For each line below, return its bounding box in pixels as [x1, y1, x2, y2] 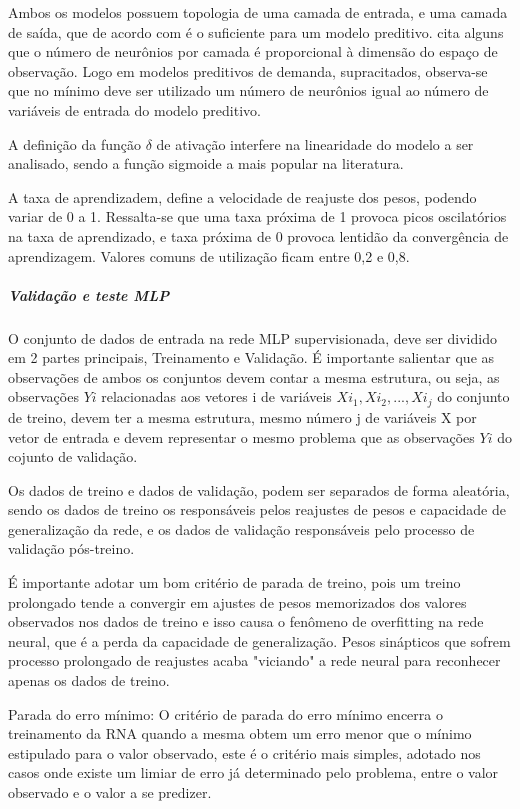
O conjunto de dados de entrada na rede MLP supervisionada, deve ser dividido [8, 327, 497, 348]
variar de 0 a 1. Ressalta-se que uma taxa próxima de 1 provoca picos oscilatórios [8, 206, 507, 227]
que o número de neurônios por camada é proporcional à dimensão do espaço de [8, 41, 498, 62]
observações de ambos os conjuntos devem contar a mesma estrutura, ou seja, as [8, 366, 500, 387]
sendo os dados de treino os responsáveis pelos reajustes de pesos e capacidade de [8, 499, 506, 520]
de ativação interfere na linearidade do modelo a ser [156, 133, 474, 154]
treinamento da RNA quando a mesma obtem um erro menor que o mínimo [8, 723, 472, 744]
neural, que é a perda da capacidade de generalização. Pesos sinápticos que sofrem [8, 630, 511, 651]
